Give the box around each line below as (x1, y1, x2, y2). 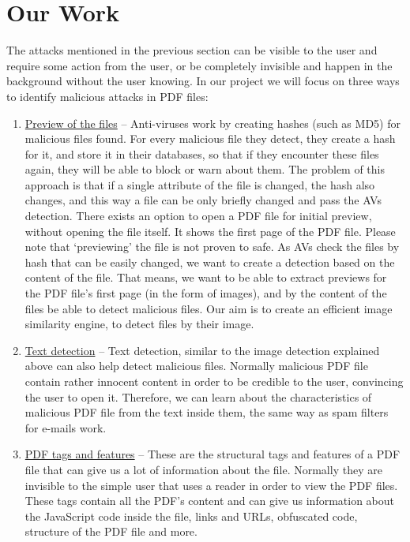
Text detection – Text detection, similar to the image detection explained (24, 342, 380, 358)
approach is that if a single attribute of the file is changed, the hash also (24, 176, 375, 193)
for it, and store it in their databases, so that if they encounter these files (24, 145, 379, 162)
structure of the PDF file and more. (24, 523, 197, 540)
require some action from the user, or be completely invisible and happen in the (6, 57, 393, 73)
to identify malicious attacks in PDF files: (6, 88, 209, 104)
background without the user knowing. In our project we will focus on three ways (6, 73, 400, 89)
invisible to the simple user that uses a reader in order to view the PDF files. (24, 477, 398, 493)
